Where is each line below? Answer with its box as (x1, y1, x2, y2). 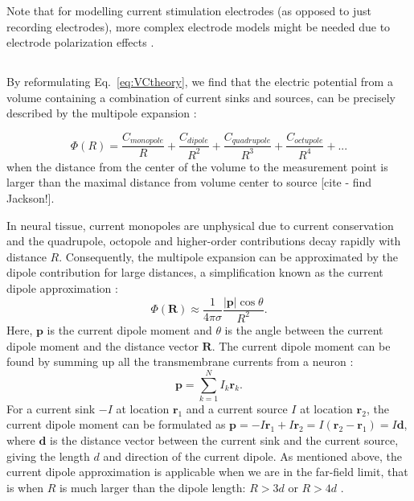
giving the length (6, 447, 90, 464)
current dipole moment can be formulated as (6, 416, 226, 433)
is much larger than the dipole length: (59, 478, 246, 495)
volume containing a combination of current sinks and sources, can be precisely (6, 88, 396, 105)
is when (6, 478, 43, 495)
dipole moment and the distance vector (6, 337, 199, 354)
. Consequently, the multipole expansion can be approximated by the (59, 248, 398, 265)
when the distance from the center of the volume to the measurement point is (6, 158, 388, 175)
